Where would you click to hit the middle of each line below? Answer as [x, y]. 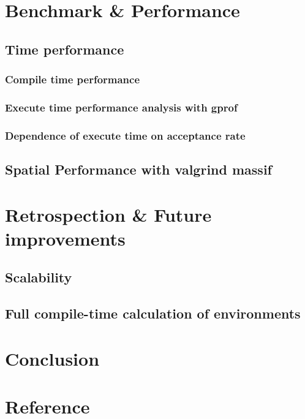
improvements [65, 238]
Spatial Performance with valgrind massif [138, 169]
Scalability [39, 277]
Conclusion [52, 358]
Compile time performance [73, 79]
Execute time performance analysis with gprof [121, 107]
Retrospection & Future [108, 214]
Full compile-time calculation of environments [153, 313]
